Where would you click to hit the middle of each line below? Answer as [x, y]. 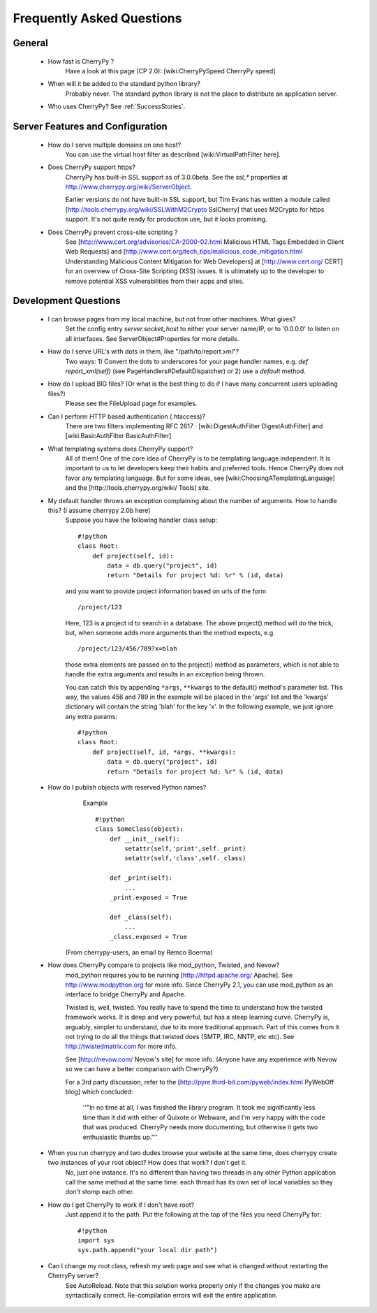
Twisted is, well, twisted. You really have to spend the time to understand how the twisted [194, 1007]
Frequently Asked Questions [97, 18]
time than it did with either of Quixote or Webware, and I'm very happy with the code [204, 1117]
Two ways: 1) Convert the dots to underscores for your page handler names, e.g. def [187, 361]
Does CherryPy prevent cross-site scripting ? [113, 232]
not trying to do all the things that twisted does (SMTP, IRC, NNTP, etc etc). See [180, 1037]
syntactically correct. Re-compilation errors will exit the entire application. [171, 1295]
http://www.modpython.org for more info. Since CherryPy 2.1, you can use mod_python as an [199, 985]
